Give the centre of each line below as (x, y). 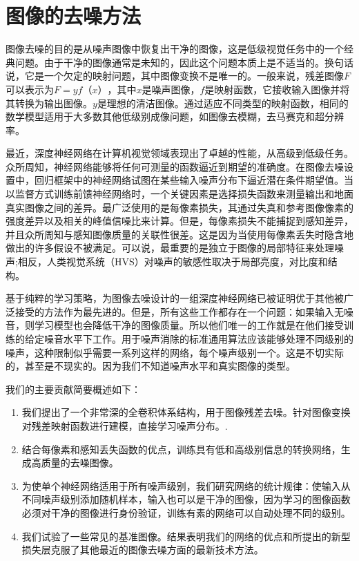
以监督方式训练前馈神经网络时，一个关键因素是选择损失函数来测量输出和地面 (179, 194)
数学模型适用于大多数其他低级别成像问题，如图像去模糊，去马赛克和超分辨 (175, 116)
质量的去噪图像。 (80, 463)
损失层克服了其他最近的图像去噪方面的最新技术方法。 (143, 550)
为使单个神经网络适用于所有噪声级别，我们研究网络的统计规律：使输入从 (186, 485)
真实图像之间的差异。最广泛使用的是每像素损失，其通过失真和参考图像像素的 (179, 207)
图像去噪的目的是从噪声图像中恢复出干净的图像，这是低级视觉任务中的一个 (175, 49)
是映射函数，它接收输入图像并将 (277, 89)
